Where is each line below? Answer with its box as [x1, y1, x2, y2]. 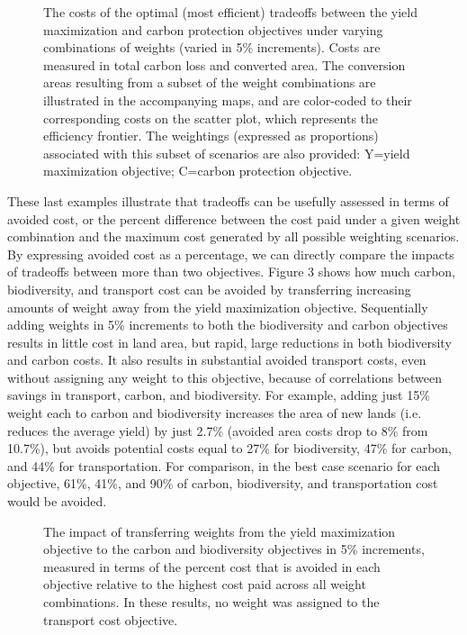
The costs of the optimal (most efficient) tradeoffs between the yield [43, 3, 418, 21]
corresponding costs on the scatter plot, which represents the [43, 108, 379, 127]
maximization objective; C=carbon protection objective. [43, 161, 353, 180]
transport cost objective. [43, 610, 178, 629]
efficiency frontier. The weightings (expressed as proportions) [43, 126, 379, 145]
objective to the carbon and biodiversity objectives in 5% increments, [43, 540, 425, 558]
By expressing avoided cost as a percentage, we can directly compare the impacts [7, 244, 454, 263]
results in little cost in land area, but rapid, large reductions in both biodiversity [7, 332, 452, 351]
